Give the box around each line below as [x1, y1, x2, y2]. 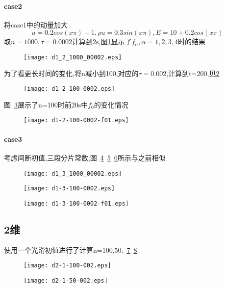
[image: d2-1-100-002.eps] [24, 262, 111, 269]
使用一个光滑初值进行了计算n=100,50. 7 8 [4, 244, 137, 255]
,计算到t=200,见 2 [166, 68, 220, 78]
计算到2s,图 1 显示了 [72, 36, 132, 47]
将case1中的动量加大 [4, 19, 68, 29]
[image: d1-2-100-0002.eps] [24, 85, 115, 93]
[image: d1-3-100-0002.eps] [24, 185, 115, 192]
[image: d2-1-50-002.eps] [24, 277, 108, 284]
